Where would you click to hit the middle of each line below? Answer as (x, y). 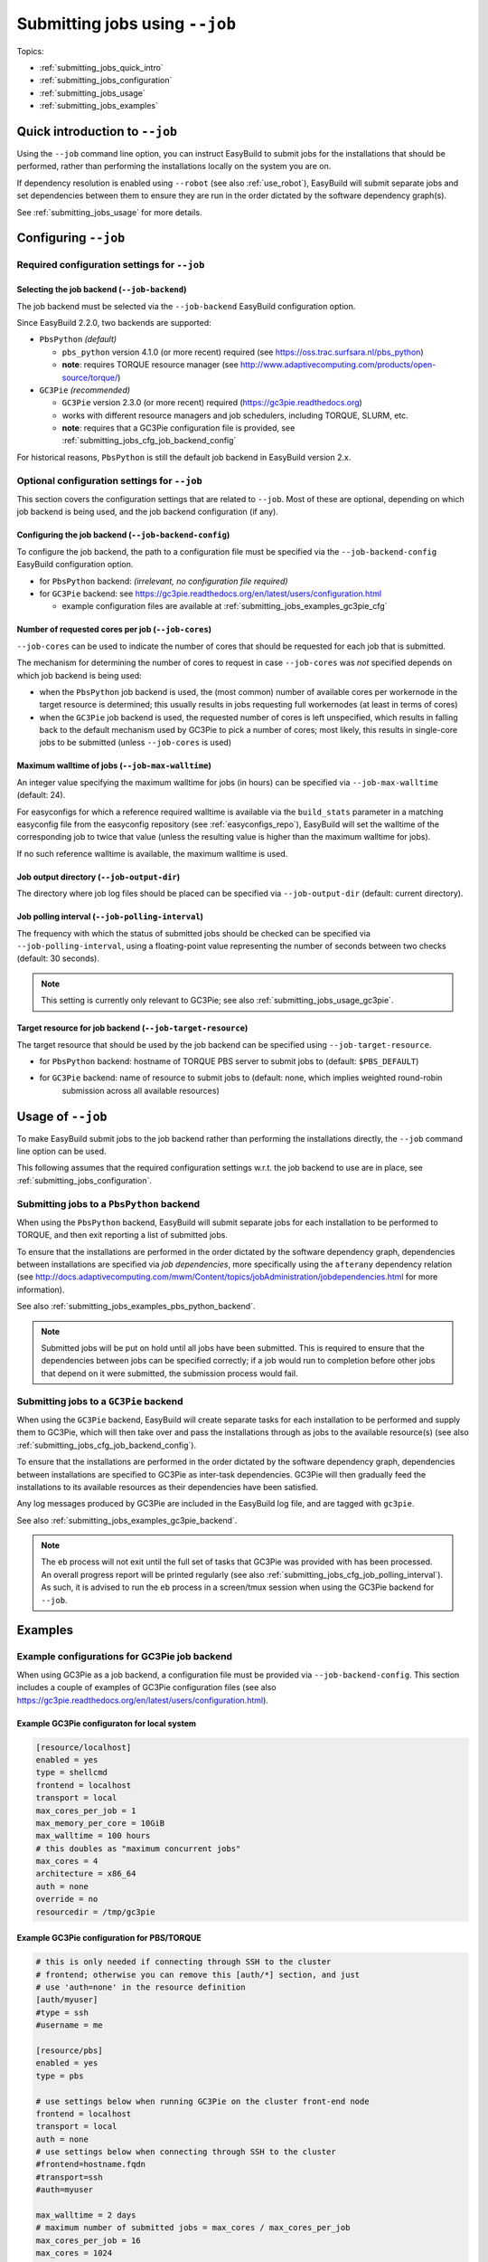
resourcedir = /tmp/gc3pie (95, 1912)
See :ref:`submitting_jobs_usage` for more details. (109, 212)
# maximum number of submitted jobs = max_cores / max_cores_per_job (193, 2228)
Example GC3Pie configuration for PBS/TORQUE (109, 1938)
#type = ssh (62, 2012)
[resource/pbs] (69, 2050)
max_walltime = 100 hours (93, 1836)
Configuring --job (71, 238)
